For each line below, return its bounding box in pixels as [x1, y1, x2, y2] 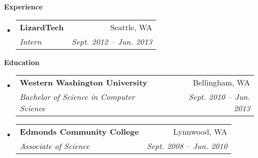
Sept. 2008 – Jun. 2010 [146, 140, 228, 152]
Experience [4, 1, 43, 11]
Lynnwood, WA [173, 126, 228, 138]
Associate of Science [19, 140, 90, 152]
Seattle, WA [110, 21, 152, 33]
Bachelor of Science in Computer [19, 91, 135, 103]
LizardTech [19, 21, 64, 33]
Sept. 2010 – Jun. [189, 91, 250, 103]
